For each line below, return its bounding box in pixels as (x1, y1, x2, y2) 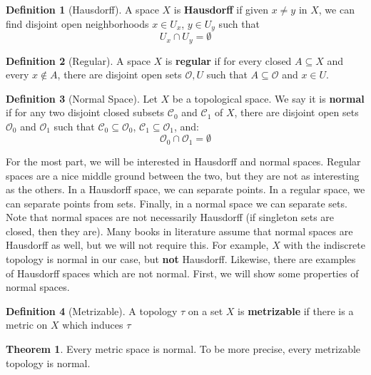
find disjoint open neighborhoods (6, 16, 149, 31)
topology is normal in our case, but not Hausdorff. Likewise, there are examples (6, 252, 356, 267)
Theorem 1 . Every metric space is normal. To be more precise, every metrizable (6, 341, 361, 356)
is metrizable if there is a (238, 303, 354, 318)
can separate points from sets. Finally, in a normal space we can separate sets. (6, 195, 347, 210)
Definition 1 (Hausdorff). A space (6, 2, 159, 16)
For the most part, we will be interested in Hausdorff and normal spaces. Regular (6, 153, 361, 168)
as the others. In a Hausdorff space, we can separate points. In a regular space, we (6, 182, 365, 197)
